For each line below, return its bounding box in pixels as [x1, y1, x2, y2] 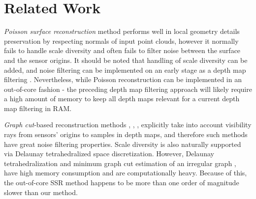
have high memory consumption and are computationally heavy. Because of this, [4, 168, 247, 178]
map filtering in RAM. [4, 103, 72, 113]
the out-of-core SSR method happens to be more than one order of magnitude [4, 177, 239, 188]
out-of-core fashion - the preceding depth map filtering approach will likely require [4, 84, 252, 94]
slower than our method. [4, 187, 78, 197]
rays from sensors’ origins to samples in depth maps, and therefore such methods [4, 129, 248, 140]
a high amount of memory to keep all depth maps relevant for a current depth [4, 93, 240, 104]
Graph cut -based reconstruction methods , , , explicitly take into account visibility [4, 119, 252, 130]
